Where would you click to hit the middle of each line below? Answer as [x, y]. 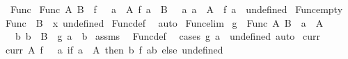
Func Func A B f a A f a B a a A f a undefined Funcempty [176, 9]
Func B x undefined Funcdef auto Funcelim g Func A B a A [165, 22]
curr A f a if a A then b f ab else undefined [114, 49]
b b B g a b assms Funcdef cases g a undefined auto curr [167, 36]
